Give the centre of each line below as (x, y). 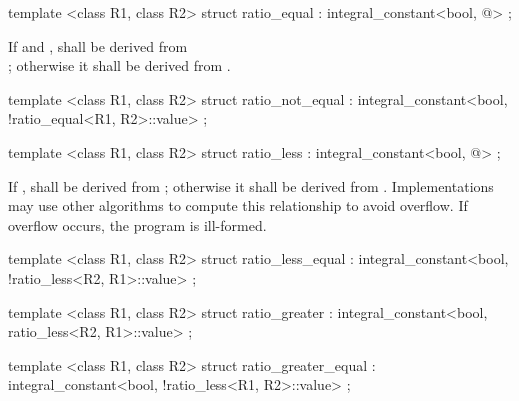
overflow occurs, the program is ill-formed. (137, 224)
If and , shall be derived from (98, 45)
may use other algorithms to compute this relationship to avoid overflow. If (238, 205)
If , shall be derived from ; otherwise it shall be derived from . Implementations (251, 185)
